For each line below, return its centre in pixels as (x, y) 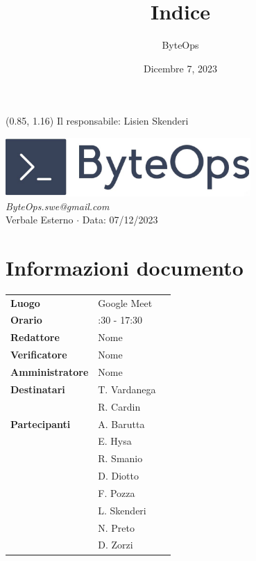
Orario (26, 320)
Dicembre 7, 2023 (180, 68)
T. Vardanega (127, 389)
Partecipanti (41, 424)
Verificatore (39, 355)
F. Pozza (117, 492)
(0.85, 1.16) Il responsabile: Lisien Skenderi (97, 121)
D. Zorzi (116, 545)
